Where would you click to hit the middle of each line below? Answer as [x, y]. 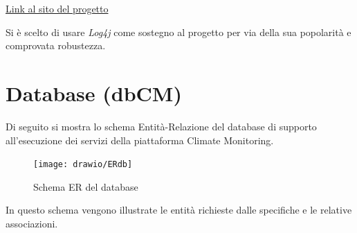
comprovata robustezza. [56, 45]
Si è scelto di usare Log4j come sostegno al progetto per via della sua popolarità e [178, 32]
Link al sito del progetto [57, 8]
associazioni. [32, 223]
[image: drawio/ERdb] [83, 165]
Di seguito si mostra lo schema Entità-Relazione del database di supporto [161, 126]
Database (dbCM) [94, 93]
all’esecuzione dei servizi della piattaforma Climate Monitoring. [140, 140]
